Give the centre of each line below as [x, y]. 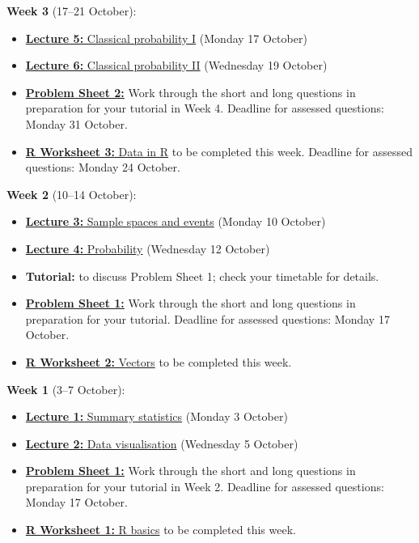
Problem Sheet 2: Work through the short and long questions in [190, 92]
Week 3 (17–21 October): [72, 11]
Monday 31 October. [76, 123]
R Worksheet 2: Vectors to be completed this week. [159, 361]
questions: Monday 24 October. [103, 167]
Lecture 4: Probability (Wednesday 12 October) [148, 248]
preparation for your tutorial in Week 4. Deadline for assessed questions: [205, 108]
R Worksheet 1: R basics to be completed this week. [161, 530]
